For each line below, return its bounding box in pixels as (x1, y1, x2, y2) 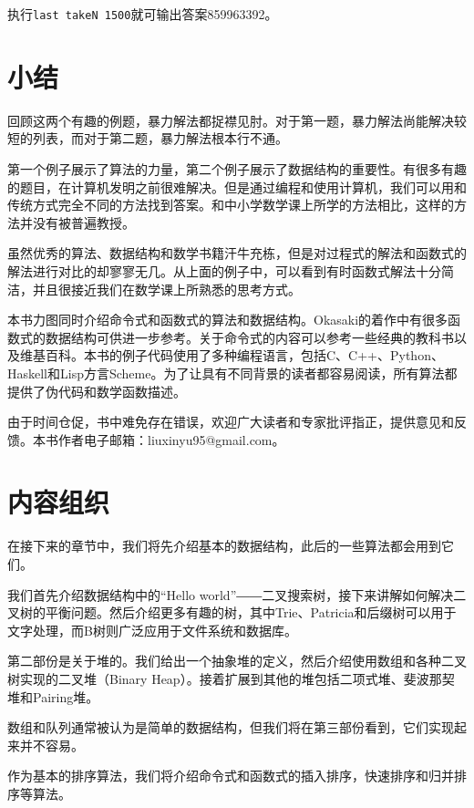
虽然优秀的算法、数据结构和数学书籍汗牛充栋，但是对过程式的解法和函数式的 (7, 243, 467, 263)
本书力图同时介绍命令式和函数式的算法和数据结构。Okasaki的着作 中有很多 (7, 310, 448, 329)
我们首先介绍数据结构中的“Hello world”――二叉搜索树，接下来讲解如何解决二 (7, 585, 467, 604)
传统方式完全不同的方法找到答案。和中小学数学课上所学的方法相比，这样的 (7, 195, 454, 214)
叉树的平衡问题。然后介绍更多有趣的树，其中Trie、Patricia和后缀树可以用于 (7, 603, 457, 622)
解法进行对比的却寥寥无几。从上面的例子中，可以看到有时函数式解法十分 (7, 261, 441, 280)
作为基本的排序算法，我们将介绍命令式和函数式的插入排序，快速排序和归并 (7, 766, 454, 785)
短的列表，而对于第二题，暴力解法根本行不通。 (7, 129, 288, 148)
